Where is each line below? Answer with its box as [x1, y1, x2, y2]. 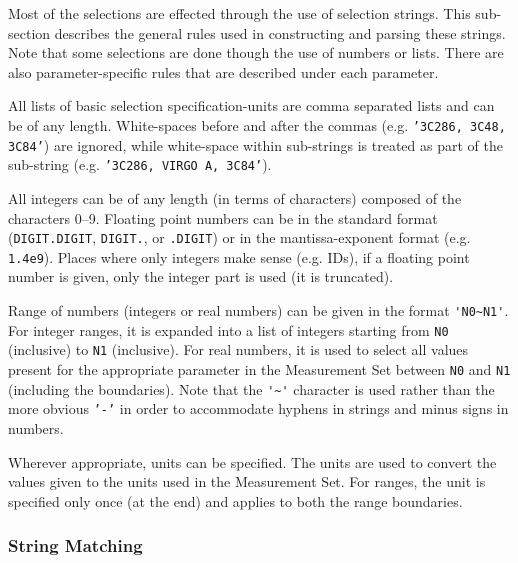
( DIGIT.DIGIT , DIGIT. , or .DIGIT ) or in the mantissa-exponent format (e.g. [8, 227, 471, 248]
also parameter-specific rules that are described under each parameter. [8, 61, 439, 82]
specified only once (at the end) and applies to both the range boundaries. [8, 490, 463, 511]
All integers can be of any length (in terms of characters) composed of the [8, 187, 462, 208]
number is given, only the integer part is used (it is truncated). [8, 266, 394, 287]
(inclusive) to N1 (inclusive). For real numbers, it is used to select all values [8, 339, 469, 360]
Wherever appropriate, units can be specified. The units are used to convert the [8, 451, 497, 472]
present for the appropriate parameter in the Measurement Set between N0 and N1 [8, 359, 511, 379]
